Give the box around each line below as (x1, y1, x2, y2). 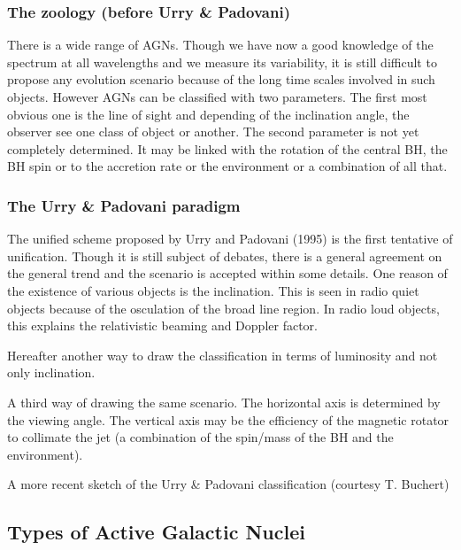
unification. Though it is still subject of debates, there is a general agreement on (7, 246, 442, 265)
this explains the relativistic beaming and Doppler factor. (7, 316, 318, 335)
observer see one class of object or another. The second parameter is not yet (7, 122, 419, 141)
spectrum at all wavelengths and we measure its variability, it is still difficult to (7, 52, 437, 71)
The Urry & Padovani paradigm (7, 194, 241, 216)
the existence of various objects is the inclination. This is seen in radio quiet (7, 281, 419, 299)
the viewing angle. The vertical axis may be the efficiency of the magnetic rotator (7, 410, 449, 429)
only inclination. (7, 363, 96, 382)
